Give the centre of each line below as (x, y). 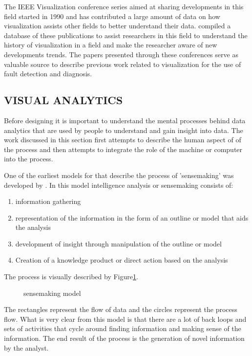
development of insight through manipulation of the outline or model (118, 243)
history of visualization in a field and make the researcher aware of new (111, 45)
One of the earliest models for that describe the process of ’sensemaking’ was (119, 175)
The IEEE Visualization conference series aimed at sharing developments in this (124, 6)
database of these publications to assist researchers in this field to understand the (126, 35)
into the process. (29, 159)
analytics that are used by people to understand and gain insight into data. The (124, 130)
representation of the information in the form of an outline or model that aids (132, 217)
